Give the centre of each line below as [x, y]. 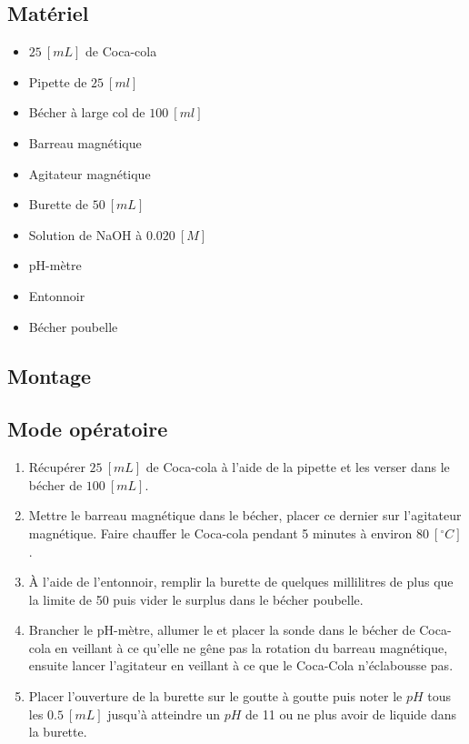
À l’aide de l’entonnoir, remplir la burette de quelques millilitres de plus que [241, 582]
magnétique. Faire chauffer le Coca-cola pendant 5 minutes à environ [220, 533]
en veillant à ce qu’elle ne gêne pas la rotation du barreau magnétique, [251, 647]
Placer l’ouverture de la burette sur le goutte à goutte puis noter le [215, 696]
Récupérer [57, 467]
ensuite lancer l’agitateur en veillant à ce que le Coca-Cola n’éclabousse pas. [241, 665]
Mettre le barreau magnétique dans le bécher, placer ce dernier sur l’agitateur [245, 515]
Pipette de [58, 81]
